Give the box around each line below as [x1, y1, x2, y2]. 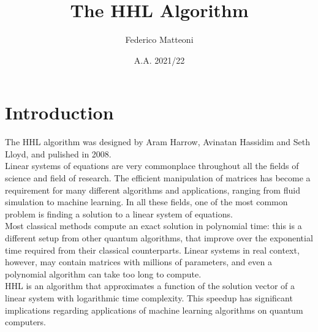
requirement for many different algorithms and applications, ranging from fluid [5, 183, 300, 196]
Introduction [5, 100, 114, 125]
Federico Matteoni [125, 33, 194, 46]
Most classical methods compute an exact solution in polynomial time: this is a [5, 219, 302, 232]
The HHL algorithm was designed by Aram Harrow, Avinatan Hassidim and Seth [5, 135, 311, 148]
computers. [5, 315, 47, 328]
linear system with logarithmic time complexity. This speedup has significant [5, 291, 293, 304]
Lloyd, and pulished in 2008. [5, 147, 112, 160]
